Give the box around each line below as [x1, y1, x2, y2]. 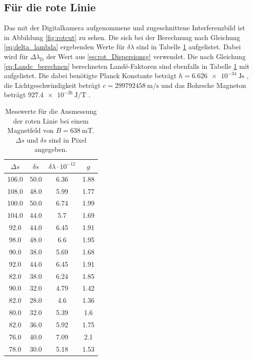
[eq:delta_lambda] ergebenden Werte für [4, 42, 125, 52]
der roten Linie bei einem [13, 115, 89, 126]
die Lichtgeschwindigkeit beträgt [4, 80, 101, 90]
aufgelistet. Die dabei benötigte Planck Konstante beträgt [4, 70, 177, 81]
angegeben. [34, 144, 68, 154]
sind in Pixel [49, 134, 87, 145]
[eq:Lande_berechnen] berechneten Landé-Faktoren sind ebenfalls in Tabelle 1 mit [4, 61, 250, 71]
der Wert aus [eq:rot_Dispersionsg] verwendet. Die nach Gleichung [46, 51, 246, 61]
